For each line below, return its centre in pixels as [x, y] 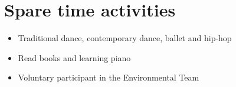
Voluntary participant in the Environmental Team [109, 77]
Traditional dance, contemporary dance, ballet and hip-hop [125, 38]
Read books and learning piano [74, 57]
